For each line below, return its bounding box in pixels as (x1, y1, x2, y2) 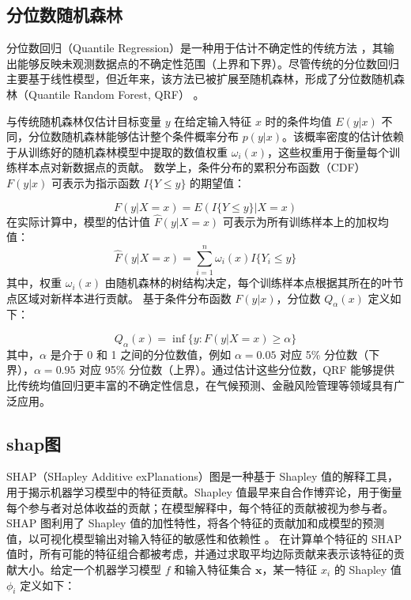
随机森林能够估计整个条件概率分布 (61, 128, 239, 145)
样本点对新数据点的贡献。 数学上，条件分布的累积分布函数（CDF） (17, 159, 366, 175)
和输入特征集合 (174, 561, 252, 577)
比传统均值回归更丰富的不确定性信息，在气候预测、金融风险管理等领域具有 (6, 377, 394, 394)
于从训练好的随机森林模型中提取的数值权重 (6, 143, 228, 160)
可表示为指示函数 (51, 174, 140, 191)
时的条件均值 (265, 112, 332, 129)
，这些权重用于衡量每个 (267, 143, 390, 160)
